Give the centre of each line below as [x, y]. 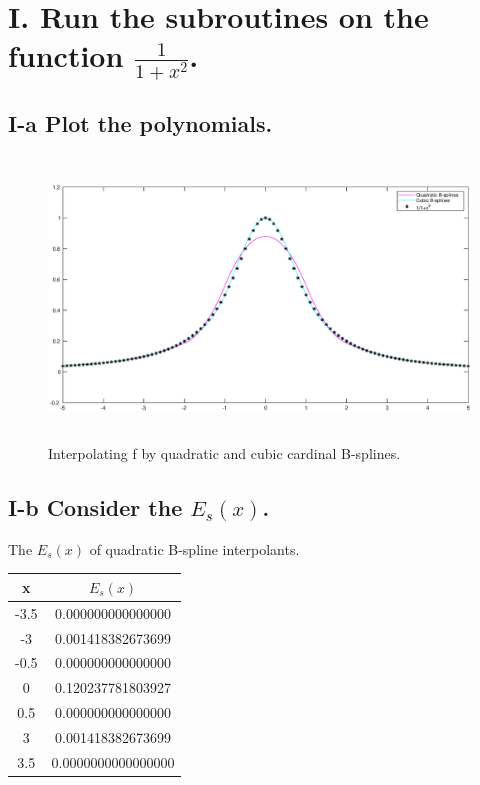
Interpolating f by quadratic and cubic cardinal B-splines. [224, 452]
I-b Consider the [95, 506]
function [66, 55]
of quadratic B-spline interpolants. [194, 548]
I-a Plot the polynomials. [140, 123]
